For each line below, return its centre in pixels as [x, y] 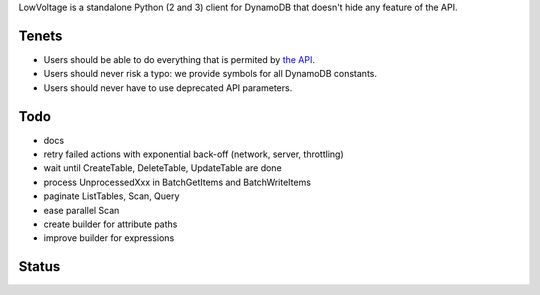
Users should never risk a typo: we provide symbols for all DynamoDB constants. [210, 74]
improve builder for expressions [109, 238]
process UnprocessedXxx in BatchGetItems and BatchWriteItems [177, 182]
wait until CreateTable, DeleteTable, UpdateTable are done [162, 168]
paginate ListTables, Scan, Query [111, 196]
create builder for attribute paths [110, 224]
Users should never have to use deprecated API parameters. [168, 87]
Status [39, 266]
